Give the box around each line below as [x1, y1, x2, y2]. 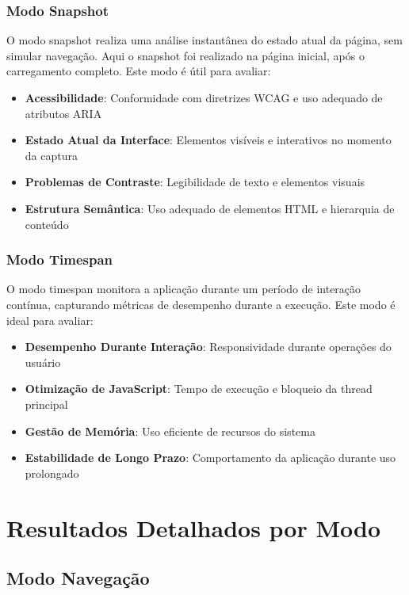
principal [25, 395, 68, 412]
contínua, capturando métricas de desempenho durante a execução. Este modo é [6, 296, 396, 312]
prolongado [25, 464, 79, 481]
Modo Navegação [6, 566, 150, 590]
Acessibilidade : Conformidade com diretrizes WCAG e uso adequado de [25, 90, 383, 105]
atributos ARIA [25, 105, 102, 121]
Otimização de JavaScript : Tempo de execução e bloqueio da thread [25, 380, 373, 397]
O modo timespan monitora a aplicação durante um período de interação [6, 280, 361, 297]
